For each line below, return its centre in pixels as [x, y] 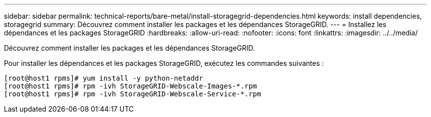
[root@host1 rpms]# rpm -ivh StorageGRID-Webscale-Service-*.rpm [133, 94]
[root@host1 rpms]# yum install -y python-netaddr [104, 78]
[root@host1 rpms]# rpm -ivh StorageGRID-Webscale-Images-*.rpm [131, 86]
